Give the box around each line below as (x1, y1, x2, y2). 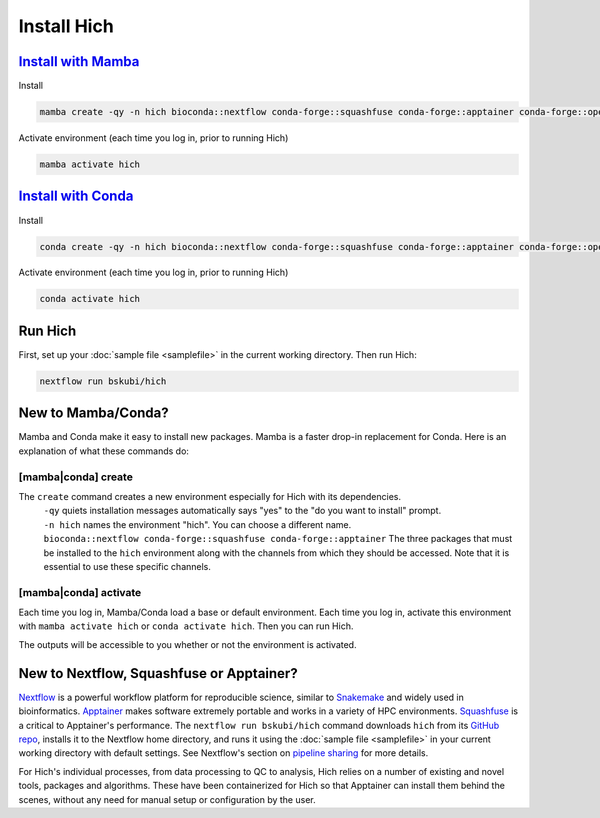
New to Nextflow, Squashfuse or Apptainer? (18, 665, 299, 682)
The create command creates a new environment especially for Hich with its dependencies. (18, 490, 402, 502)
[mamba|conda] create (18, 470, 134, 484)
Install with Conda (18, 188, 134, 205)
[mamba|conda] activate (18, 585, 142, 599)
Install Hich (18, 15, 114, 37)
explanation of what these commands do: (18, 445, 190, 457)
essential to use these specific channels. (43, 560, 212, 572)
